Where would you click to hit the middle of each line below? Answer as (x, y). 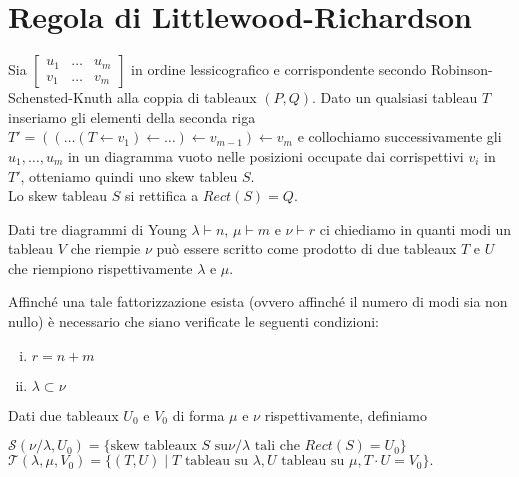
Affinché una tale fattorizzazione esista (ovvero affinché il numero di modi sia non (258, 301)
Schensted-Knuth (60, 97)
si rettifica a (161, 195)
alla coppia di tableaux (186, 97)
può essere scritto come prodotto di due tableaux (306, 248)
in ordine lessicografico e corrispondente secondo (279, 69)
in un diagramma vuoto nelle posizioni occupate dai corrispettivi (265, 155)
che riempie (105, 248)
